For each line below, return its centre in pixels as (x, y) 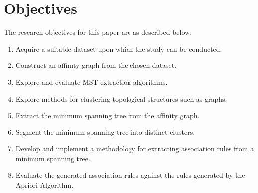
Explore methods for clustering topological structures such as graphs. (121, 98)
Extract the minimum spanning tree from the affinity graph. (108, 115)
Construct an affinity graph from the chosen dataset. (96, 65)
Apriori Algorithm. (45, 185)
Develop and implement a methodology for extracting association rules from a (135, 149)
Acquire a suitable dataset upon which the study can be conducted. (119, 48)
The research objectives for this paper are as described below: (98, 32)
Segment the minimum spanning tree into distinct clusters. (105, 132)
